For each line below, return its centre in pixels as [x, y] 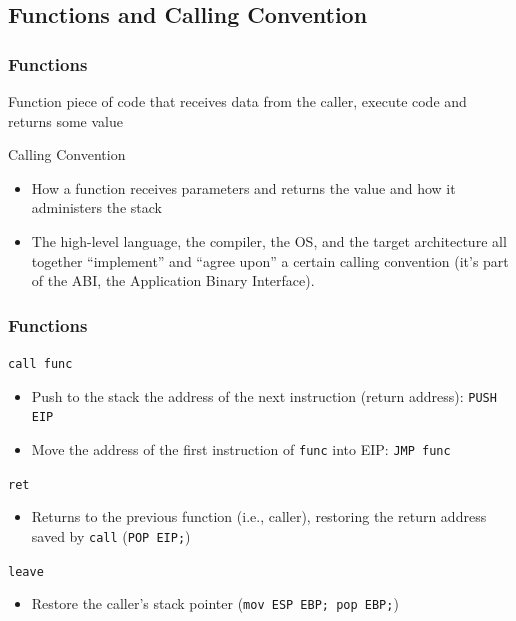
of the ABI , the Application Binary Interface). [173, 280]
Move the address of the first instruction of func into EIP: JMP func [241, 448]
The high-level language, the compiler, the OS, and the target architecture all [269, 240]
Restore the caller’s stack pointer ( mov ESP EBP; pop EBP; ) [215, 603]
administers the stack [96, 207]
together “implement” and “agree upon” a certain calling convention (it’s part [270, 260]
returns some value [65, 120]
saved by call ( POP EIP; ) [111, 535]
